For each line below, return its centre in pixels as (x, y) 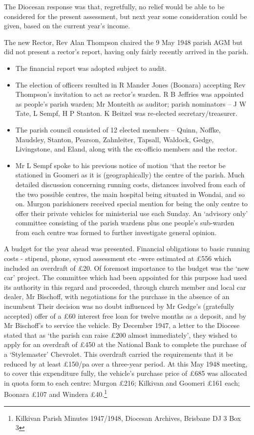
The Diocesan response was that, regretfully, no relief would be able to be (114, 6)
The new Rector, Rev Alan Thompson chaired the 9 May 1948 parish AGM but (123, 42)
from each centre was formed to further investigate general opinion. (116, 232)
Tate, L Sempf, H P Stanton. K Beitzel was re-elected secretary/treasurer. (126, 113)
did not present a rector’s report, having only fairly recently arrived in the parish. (126, 52)
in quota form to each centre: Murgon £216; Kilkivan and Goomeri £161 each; (122, 382)
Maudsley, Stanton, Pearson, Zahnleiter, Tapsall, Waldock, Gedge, (115, 139)
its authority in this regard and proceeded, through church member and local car (125, 287)
